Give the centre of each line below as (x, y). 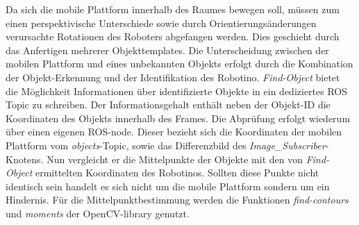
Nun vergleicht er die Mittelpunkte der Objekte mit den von (175, 159)
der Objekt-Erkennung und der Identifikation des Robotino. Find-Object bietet (173, 77)
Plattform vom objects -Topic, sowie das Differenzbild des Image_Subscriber (166, 145)
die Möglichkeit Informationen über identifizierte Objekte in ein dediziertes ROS (177, 91)
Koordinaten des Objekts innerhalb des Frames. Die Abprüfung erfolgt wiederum (178, 118)
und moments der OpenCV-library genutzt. (98, 213)
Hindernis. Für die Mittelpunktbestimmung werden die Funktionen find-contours (177, 200)
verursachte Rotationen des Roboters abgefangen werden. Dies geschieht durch (173, 36)
